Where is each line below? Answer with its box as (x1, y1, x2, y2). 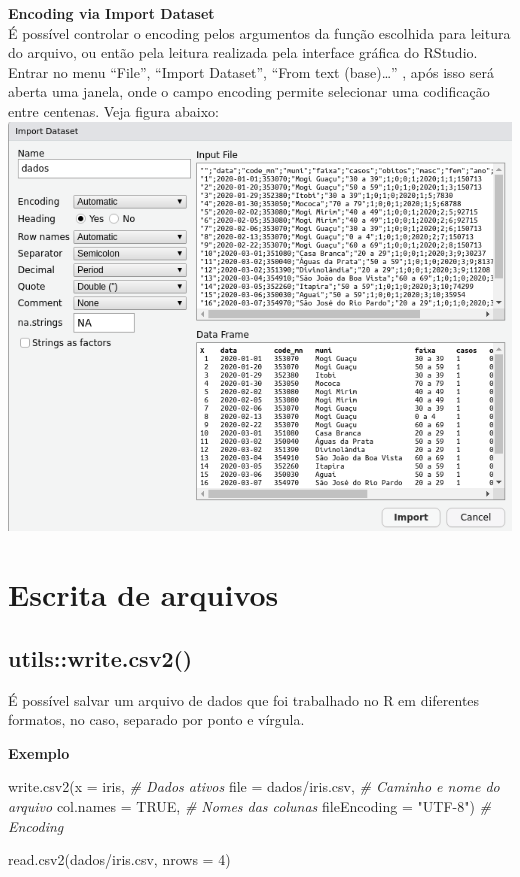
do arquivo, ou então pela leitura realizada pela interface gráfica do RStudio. (8, 42, 478, 63)
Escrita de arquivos (8, 574, 279, 615)
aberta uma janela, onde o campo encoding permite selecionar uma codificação (8, 81, 490, 102)
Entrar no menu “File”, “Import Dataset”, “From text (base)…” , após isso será (8, 61, 494, 82)
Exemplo (8, 742, 70, 763)
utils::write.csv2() (8, 642, 193, 673)
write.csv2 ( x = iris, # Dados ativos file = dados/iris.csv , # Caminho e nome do (8, 776, 500, 797)
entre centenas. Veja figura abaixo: (8, 100, 219, 121)
